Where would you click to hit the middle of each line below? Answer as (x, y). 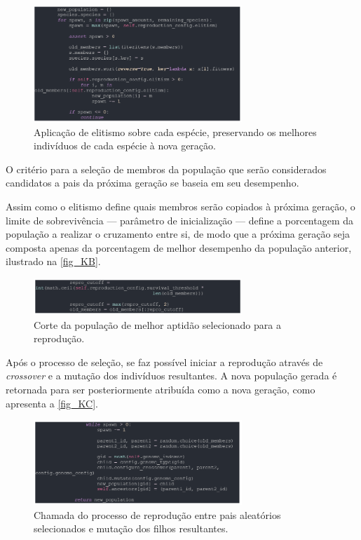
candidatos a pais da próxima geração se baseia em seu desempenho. (152, 183)
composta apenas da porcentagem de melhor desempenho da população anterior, (179, 247)
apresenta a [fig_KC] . (52, 403)
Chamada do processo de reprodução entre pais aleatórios (157, 514)
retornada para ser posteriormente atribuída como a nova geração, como (161, 389)
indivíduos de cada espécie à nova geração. (125, 146)
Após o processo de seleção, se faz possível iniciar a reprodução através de (164, 362)
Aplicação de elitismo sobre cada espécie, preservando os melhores (175, 131)
